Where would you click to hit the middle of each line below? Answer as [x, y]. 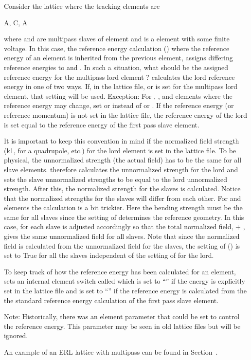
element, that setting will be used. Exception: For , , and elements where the [118, 96]
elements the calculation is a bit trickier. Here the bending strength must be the [123, 207]
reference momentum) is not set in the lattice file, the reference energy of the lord [126, 115]
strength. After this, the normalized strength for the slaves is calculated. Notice [122, 189]
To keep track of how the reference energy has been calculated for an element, [120, 271]
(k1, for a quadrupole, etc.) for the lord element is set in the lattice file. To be [120, 150]
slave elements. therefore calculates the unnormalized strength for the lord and [121, 169]
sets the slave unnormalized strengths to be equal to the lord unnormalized [116, 179]
